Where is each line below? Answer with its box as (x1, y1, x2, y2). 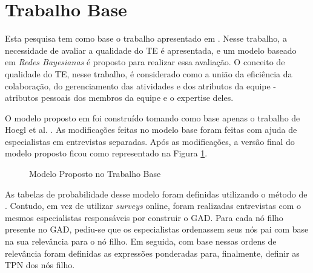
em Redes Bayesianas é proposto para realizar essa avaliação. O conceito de (5, 56, 285, 68)
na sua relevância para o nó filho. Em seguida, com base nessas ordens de (5, 235, 277, 248)
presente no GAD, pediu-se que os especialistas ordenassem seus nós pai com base (5, 223, 309, 236)
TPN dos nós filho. (5, 259, 75, 271)
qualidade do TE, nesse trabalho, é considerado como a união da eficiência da (5, 67, 292, 80)
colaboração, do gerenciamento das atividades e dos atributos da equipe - (5, 79, 277, 92)
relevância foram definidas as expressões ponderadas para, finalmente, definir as (5, 246, 300, 259)
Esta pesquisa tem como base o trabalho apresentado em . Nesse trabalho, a (5, 32, 287, 45)
